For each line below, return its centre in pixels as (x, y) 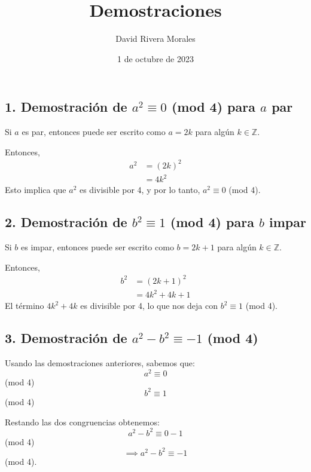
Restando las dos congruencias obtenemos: (82, 422)
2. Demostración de (66, 222)
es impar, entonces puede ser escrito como (97, 247)
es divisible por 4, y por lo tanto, (140, 190)
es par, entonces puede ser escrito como (94, 132)
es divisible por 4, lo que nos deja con (149, 306)
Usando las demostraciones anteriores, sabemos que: (100, 363)
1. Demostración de (66, 107)
